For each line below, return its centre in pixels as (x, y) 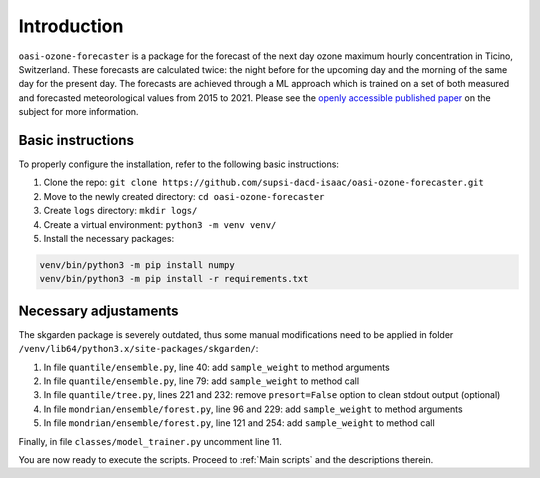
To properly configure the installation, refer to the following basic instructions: (179, 164)
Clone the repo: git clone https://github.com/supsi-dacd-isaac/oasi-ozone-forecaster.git (263, 182)
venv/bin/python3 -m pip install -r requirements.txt (174, 279)
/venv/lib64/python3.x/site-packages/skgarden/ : (138, 349)
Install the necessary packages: (109, 238)
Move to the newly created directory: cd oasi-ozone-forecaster (184, 196)
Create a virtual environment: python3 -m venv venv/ (160, 224)
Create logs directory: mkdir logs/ (120, 211)
